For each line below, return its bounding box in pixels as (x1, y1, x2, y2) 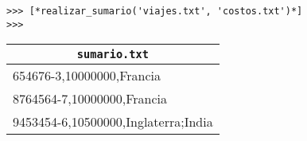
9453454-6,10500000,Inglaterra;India (13, 112, 213, 131)
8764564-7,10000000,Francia (13, 89, 168, 108)
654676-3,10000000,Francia (13, 66, 161, 85)
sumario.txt (76, 48, 149, 61)
